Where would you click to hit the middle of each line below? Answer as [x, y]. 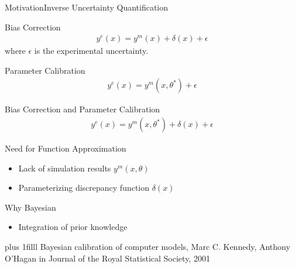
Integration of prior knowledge [73, 227]
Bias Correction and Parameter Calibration [83, 109]
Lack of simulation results [65, 168]
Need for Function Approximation [66, 148]
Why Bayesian [30, 207]
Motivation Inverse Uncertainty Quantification [87, 7]
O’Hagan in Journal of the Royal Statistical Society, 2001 [107, 258]
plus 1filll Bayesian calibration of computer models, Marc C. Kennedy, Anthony [147, 247]
